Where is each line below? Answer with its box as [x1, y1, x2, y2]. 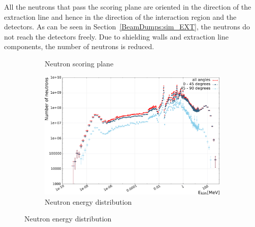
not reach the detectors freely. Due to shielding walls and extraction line [4, 31, 229, 42]
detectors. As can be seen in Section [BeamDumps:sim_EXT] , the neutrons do [4, 21, 250, 32]
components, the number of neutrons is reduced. [4, 41, 154, 52]
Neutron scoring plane [45, 58, 114, 68]
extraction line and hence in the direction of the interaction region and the [4, 11, 237, 22]
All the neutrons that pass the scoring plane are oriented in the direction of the [4, 2, 251, 12]
